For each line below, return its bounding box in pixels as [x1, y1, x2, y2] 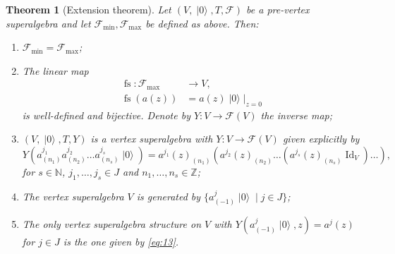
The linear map [22, 63, 89, 78]
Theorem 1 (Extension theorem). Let [6, 2, 171, 16]
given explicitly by [282, 131, 360, 146]
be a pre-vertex [246, 2, 310, 16]
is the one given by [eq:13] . [63, 234, 179, 249]
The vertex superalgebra [22, 188, 124, 203]
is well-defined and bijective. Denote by [22, 107, 190, 122]
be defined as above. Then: [145, 16, 259, 30]
